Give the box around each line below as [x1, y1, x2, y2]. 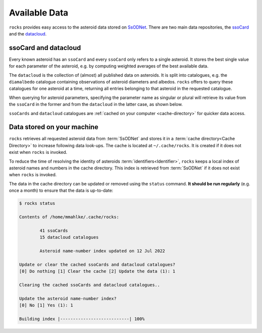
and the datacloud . [9, 31, 47, 36]
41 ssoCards [39, 228, 68, 233]
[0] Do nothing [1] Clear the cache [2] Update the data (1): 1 [19, 268, 176, 274]
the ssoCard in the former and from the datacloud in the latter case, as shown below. [9, 101, 183, 107]
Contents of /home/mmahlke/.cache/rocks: [19, 214, 119, 219]
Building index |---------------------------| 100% [19, 316, 145, 321]
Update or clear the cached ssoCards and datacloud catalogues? [19, 262, 176, 267]
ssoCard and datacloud [9, 44, 81, 52]
